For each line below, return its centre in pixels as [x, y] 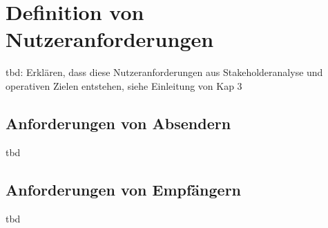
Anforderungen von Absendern [118, 123]
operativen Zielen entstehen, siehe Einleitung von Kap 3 [124, 85]
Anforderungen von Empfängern [124, 189]
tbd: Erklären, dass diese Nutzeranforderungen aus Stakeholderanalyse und [164, 72]
